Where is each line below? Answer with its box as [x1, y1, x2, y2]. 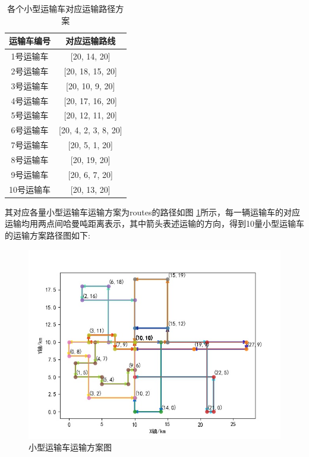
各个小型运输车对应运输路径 [7, 2, 116, 14]
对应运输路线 [65, 35, 116, 47]
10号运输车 [9, 183, 51, 195]
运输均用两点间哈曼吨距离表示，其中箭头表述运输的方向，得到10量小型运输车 [5, 217, 304, 230]
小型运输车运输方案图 [29, 441, 112, 453]
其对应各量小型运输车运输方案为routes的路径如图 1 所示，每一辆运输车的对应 [5, 205, 301, 218]
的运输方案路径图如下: [5, 228, 90, 241]
